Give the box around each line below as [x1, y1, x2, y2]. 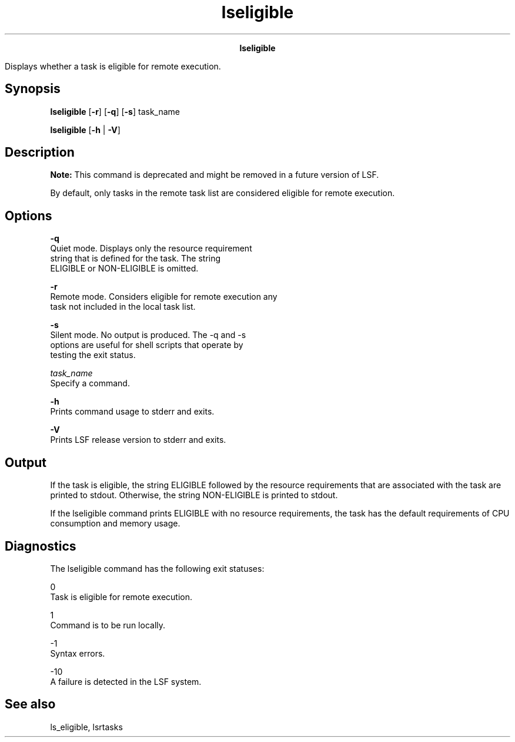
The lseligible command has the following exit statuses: [50, 563, 265, 574]
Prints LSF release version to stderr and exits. [50, 435, 226, 445]
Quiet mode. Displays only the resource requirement [50, 243, 252, 254]
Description [5, 145, 75, 160]
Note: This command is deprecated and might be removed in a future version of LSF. [50, 170, 379, 180]
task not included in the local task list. [50, 302, 196, 312]
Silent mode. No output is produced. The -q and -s [50, 330, 246, 340]
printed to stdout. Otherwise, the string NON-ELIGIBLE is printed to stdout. [50, 490, 338, 501]
